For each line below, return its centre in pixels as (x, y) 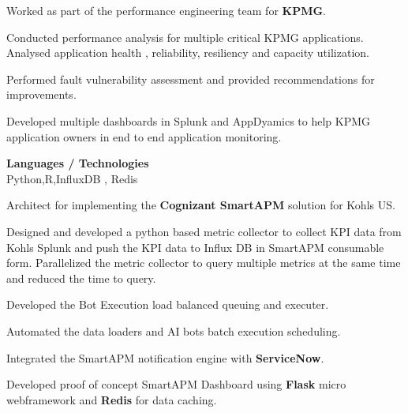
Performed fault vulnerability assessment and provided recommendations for (191, 79)
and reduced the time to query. (81, 278)
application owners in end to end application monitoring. (144, 136)
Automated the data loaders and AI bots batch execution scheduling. (174, 330)
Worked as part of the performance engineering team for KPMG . (167, 10)
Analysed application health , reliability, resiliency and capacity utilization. (188, 53)
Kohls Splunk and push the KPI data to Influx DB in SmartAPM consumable (195, 247)
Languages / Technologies (78, 163)
